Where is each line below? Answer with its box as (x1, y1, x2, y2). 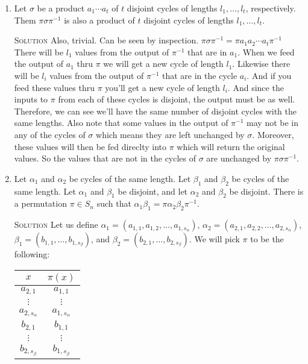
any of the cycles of (14, 128, 86, 140)
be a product (37, 2, 85, 14)
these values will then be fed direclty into (14, 140, 166, 152)
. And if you (247, 69, 292, 81)
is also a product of (64, 13, 135, 26)
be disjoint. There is (229, 184, 304, 197)
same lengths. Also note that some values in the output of (14, 116, 228, 129)
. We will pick (189, 233, 240, 245)
